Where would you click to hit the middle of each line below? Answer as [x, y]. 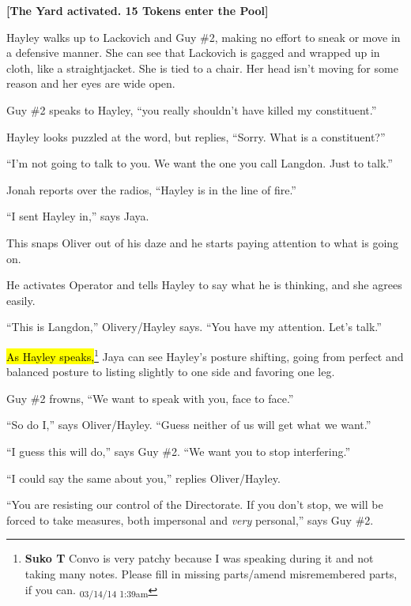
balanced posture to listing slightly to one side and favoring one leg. [171, 372]
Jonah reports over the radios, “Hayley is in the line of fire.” [151, 189]
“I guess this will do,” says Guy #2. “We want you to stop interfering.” [178, 451]
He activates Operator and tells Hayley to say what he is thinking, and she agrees [204, 285]
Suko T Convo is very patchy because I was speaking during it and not [199, 558]
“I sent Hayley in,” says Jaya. [78, 216]
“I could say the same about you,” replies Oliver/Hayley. [143, 478]
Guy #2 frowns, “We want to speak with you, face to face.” [150, 398]
